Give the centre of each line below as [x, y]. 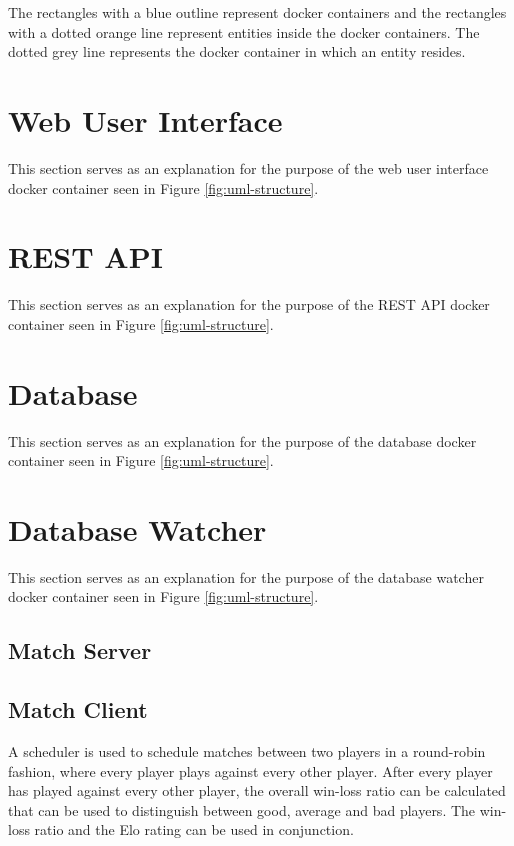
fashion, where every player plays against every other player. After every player [250, 770]
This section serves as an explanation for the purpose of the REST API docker [249, 304]
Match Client [78, 709]
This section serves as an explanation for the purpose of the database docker [242, 440]
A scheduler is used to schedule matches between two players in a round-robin [247, 751]
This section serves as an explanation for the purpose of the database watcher [246, 576]
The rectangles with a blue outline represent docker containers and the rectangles [257, 12]
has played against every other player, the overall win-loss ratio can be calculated [257, 790]
